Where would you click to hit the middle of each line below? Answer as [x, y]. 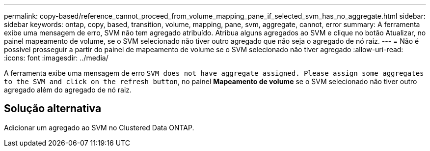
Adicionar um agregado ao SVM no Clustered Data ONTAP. [99, 127]
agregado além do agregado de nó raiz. [68, 90]
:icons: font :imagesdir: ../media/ [56, 58]
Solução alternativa [53, 109]
